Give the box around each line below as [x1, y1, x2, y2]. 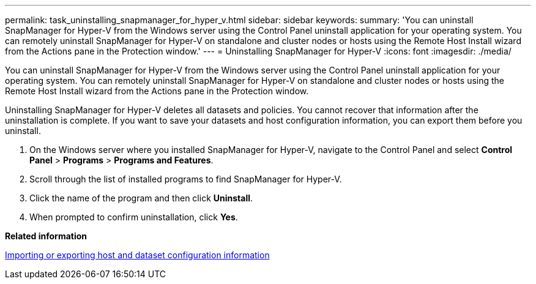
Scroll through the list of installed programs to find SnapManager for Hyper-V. [29, 174, 342, 184]
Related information [5, 231, 87, 241]
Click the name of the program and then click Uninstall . [29, 193, 253, 203]
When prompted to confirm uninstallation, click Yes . [29, 212, 238, 222]
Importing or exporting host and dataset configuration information [5, 250, 270, 260]
